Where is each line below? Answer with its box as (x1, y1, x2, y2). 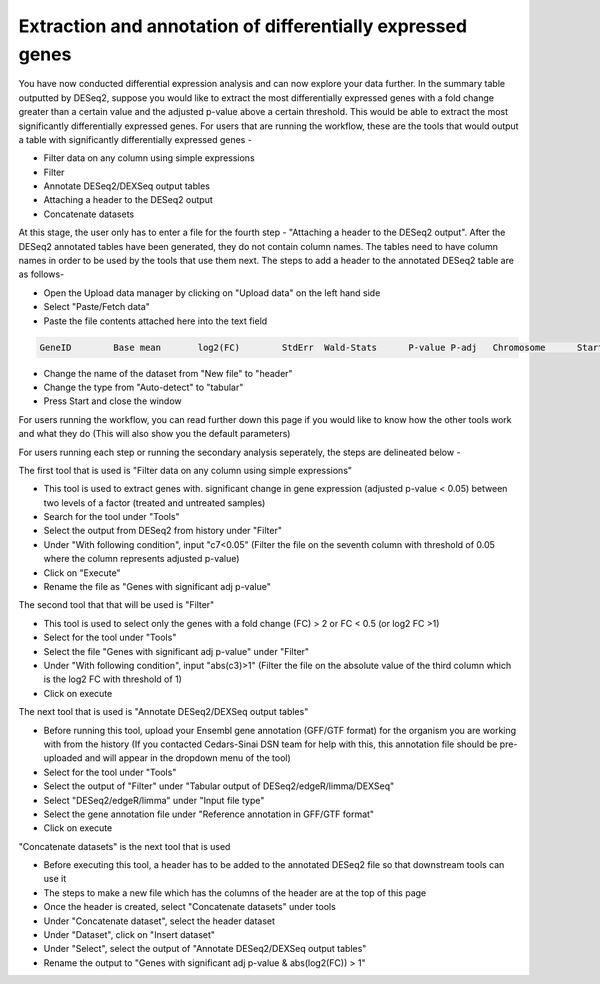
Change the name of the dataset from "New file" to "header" (43, 367, 294, 379)
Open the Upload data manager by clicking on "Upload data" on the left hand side (43, 286, 381, 299)
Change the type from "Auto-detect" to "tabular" (43, 381, 244, 393)
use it (43, 873, 67, 885)
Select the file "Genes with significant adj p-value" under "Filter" (43, 645, 310, 657)
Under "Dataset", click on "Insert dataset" (43, 929, 215, 941)
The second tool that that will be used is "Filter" (18, 599, 215, 611)
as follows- (18, 268, 65, 280)
